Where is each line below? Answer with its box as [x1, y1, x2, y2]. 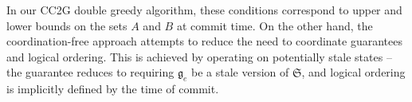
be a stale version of [190, 64, 289, 80]
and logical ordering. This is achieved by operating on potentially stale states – [6, 48, 392, 65]
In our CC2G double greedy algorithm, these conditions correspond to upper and [6, 2, 402, 18]
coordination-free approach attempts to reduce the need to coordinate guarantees [6, 33, 402, 49]
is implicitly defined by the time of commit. [6, 80, 219, 97]
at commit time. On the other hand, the [176, 17, 373, 33]
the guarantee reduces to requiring [6, 64, 175, 80]
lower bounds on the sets [6, 17, 128, 33]
